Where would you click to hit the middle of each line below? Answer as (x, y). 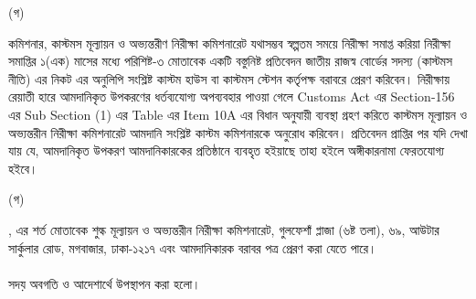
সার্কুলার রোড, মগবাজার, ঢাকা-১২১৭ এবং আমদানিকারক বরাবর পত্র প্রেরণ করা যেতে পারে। (193, 247)
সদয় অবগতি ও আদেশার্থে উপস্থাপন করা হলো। (105, 283)
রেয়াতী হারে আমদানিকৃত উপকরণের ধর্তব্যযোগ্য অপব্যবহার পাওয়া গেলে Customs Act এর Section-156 (232, 96)
